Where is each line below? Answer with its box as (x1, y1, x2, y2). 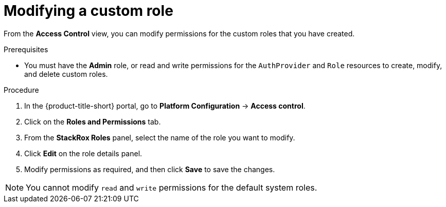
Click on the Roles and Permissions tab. (24, 117, 161, 126)
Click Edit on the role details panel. (24, 149, 142, 158)
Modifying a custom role (4, 2, 173, 19)
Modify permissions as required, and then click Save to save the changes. (24, 164, 275, 174)
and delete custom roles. (24, 69, 108, 78)
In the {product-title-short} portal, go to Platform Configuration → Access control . (24, 101, 306, 110)
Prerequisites (4, 45, 48, 54)
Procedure (4, 85, 39, 94)
